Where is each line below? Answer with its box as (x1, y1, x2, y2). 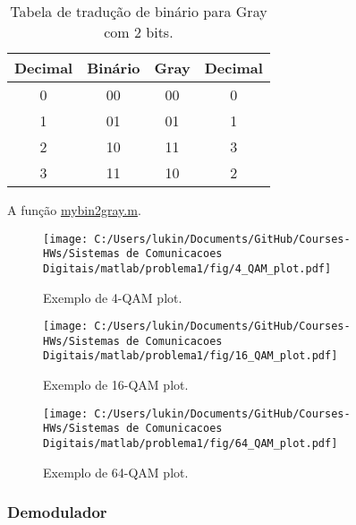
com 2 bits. (104, 22, 174, 42)
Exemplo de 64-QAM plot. (43, 462, 189, 481)
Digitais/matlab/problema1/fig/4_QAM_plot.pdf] (43, 262, 332, 275)
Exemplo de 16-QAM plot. (43, 375, 189, 394)
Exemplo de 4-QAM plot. (43, 288, 182, 306)
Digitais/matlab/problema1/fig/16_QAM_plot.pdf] (43, 349, 338, 363)
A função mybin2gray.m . (7, 201, 141, 219)
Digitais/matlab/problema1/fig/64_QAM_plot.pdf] (43, 437, 338, 451)
